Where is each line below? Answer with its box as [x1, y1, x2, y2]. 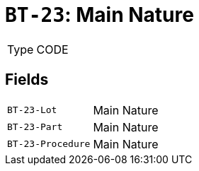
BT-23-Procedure [7, 138, 91, 150]
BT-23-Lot [7, 105, 57, 116]
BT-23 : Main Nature [5, 3, 194, 27]
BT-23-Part [7, 122, 63, 133]
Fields [5, 71, 49, 89]
